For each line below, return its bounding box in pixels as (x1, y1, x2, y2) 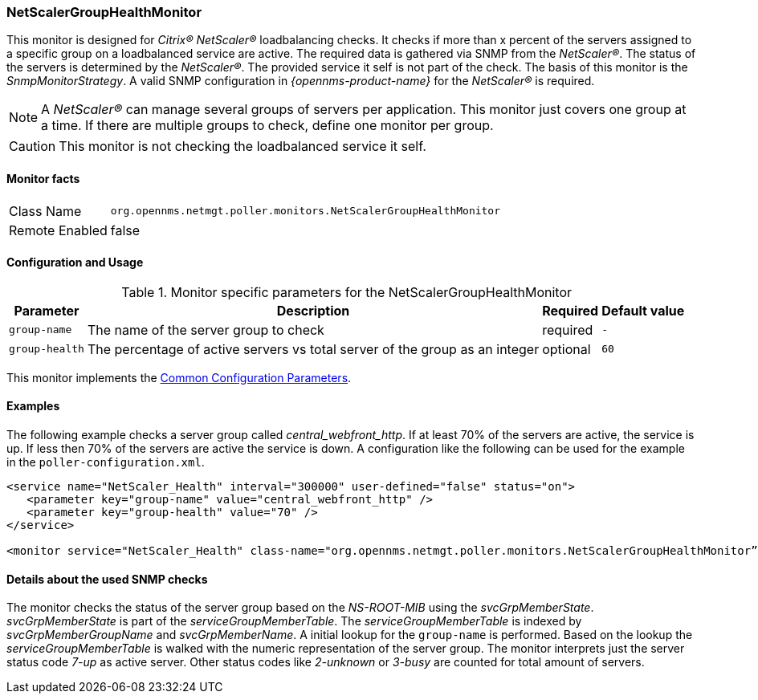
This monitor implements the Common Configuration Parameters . (6, 370, 352, 385)
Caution (9, 138, 56, 155)
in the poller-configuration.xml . (6, 455, 205, 470)
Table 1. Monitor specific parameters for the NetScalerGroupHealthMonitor (121, 283, 573, 300)
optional (542, 340, 591, 357)
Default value (601, 302, 685, 319)
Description (276, 302, 350, 319)
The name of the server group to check (87, 321, 324, 338)
